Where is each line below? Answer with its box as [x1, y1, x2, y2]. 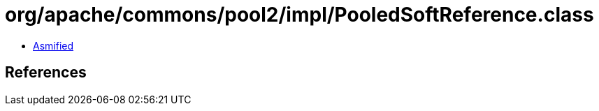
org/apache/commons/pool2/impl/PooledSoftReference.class [5, 3, 594, 27]
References [5, 64, 87, 82]
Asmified [33, 39, 74, 52]
